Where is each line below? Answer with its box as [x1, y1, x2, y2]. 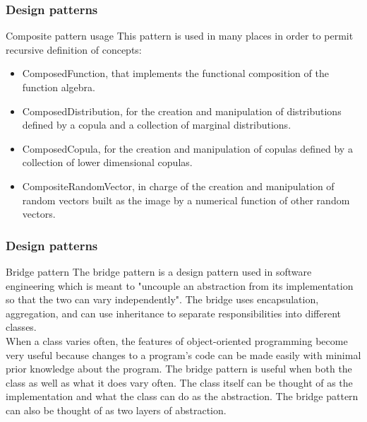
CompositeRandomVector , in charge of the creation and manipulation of [22, 178, 335, 193]
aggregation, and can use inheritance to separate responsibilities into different [6, 305, 342, 320]
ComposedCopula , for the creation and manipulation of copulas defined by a [22, 141, 353, 156]
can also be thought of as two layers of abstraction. [6, 402, 227, 417]
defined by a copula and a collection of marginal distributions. [22, 117, 291, 132]
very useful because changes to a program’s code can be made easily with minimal [6, 347, 361, 362]
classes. [6, 320, 37, 334]
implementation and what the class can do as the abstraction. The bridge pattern [6, 389, 359, 404]
